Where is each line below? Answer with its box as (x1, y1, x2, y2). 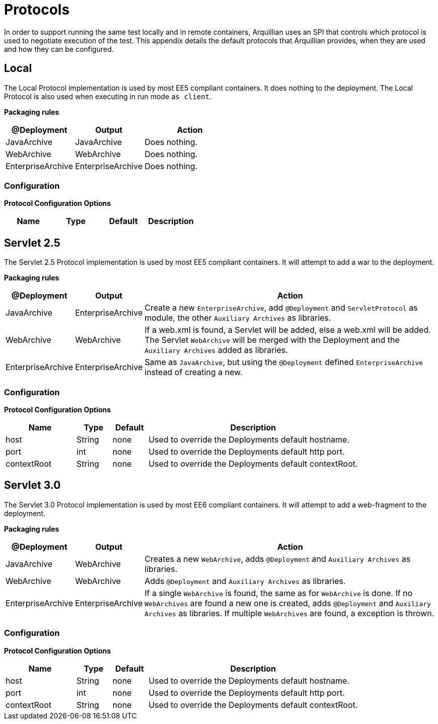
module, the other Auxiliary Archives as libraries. (144, 313, 331, 323)
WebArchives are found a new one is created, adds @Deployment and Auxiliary (144, 598, 431, 608)
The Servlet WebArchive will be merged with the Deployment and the (144, 335, 400, 345)
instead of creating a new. (144, 367, 243, 378)
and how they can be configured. (4, 44, 114, 53)
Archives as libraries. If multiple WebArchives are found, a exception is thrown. (144, 608, 434, 618)
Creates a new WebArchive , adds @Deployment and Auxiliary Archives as (144, 553, 411, 564)
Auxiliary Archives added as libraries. (144, 345, 288, 355)
